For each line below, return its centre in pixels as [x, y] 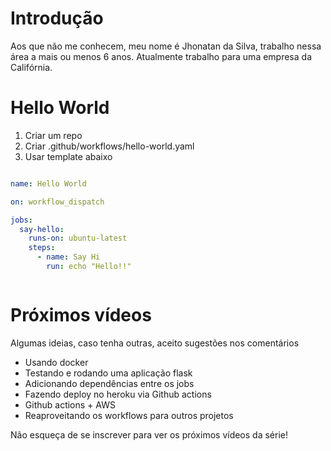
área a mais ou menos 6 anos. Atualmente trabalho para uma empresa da [161, 56]
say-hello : [42, 229]
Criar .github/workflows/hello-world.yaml [109, 146]
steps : [42, 248]
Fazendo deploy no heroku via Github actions [118, 394]
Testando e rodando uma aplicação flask [108, 373]
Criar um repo [53, 135]
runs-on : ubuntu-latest [78, 238]
